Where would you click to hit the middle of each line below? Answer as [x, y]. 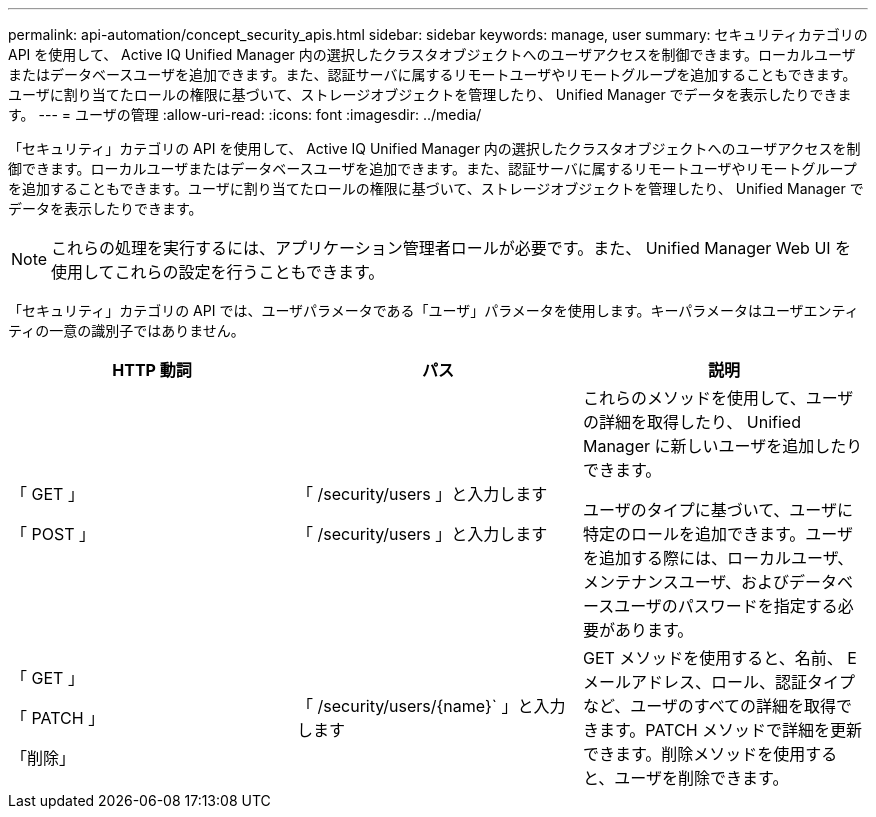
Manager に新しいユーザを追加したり [722, 446]
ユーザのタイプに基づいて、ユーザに [718, 510]
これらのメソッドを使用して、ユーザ [718, 398]
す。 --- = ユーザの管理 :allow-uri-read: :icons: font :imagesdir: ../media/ [245, 114]
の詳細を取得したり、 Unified [691, 422]
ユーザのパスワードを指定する [726, 606]
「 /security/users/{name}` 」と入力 [431, 706]
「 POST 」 [53, 534]
